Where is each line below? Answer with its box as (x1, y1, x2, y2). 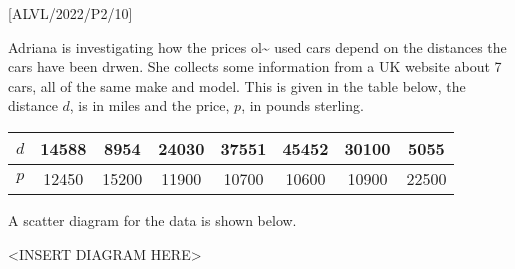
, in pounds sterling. (241, 95, 364, 116)
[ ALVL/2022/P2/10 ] (8, 3, 133, 23)
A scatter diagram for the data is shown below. (8, 209, 297, 230)
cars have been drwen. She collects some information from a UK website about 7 (8, 56, 502, 77)
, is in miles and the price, (69, 95, 230, 116)
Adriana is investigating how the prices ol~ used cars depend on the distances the (8, 36, 507, 57)
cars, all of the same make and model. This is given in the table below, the (8, 75, 466, 96)
